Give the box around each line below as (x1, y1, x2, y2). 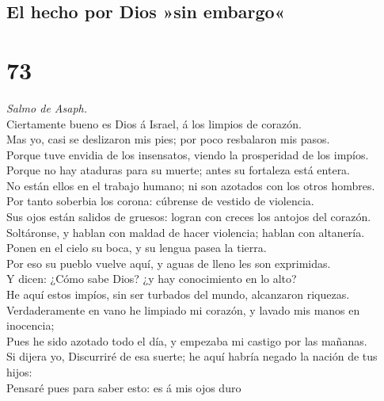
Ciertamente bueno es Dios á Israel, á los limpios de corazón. (6, 115, 302, 132)
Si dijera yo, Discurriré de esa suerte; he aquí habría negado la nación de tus (6, 348, 378, 365)
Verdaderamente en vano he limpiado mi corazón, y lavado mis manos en (6, 301, 360, 318)
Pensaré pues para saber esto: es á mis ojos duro (6, 379, 241, 395)
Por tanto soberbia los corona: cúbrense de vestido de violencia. (6, 193, 314, 209)
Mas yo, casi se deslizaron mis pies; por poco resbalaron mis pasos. (6, 131, 330, 147)
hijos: (6, 364, 32, 380)
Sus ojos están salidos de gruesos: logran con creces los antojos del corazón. (6, 208, 371, 225)
